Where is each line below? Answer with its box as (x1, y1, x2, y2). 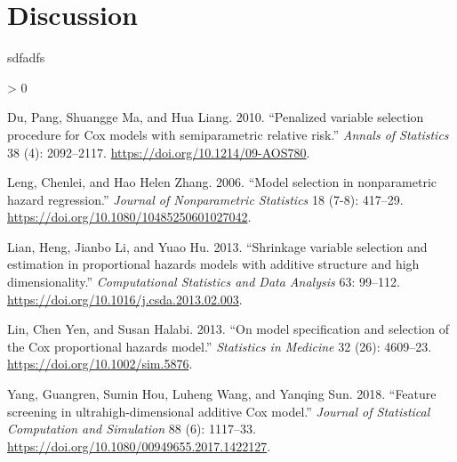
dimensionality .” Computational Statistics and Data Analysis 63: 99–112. (7, 272, 400, 291)
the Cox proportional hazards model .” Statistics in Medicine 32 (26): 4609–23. (7, 336, 432, 355)
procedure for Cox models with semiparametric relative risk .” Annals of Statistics (7, 125, 449, 143)
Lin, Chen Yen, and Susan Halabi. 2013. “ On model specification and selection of (7, 320, 450, 338)
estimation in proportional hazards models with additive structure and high (7, 255, 420, 273)
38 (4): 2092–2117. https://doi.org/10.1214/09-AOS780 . (7, 142, 310, 161)
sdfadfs (7, 48, 45, 67)
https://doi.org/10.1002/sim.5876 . (7, 354, 193, 373)
